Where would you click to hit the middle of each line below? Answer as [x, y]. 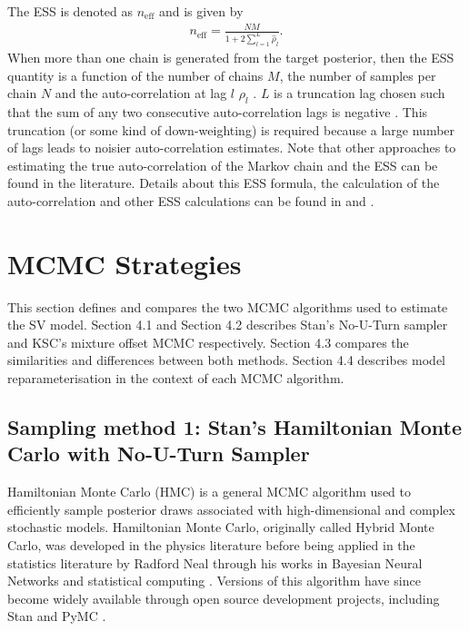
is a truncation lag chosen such [359, 93]
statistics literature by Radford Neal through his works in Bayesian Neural [215, 562]
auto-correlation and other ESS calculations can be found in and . [191, 200]
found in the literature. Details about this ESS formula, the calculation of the [224, 183]
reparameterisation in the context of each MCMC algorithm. [176, 378]
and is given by [201, 11]
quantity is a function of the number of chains [135, 75]
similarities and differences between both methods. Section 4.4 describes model [226, 360]
